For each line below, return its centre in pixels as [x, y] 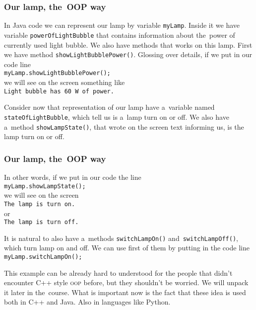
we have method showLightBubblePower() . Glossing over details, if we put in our [128, 54]
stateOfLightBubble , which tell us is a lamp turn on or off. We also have [117, 116]
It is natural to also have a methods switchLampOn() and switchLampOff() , [121, 238]
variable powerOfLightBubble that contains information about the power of [120, 35]
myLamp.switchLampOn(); [43, 257]
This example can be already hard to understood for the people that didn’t [118, 272]
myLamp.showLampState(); [45, 186]
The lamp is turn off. [41, 222]
